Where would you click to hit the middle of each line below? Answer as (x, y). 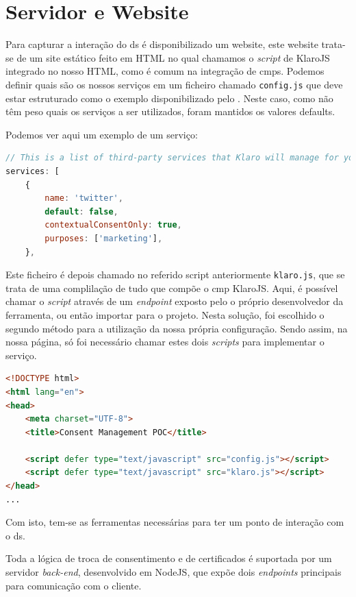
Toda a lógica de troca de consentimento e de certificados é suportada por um (169, 558)
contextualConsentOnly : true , (113, 225)
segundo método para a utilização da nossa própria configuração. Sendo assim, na (177, 328)
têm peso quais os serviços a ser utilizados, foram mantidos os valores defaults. (170, 111)
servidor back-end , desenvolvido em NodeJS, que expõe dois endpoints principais (174, 572)
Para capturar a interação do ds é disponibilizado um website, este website (162, 44)
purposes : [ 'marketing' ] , (104, 238)
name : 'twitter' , (84, 198)
